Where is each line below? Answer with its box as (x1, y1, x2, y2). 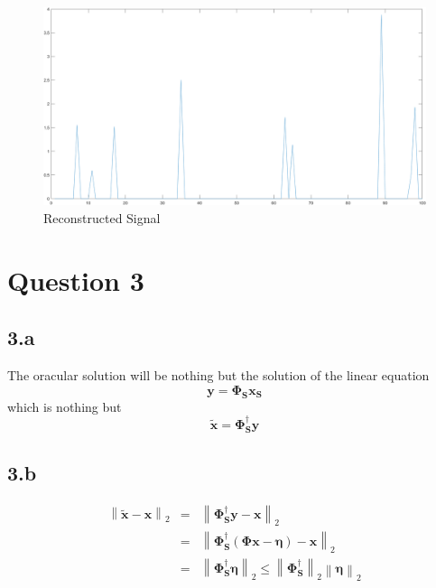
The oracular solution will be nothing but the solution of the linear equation (7, 366, 430, 385)
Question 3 (7, 261, 144, 298)
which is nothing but (7, 397, 122, 415)
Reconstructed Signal (43, 209, 161, 228)
